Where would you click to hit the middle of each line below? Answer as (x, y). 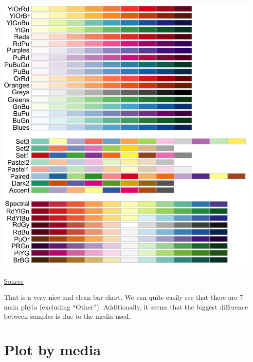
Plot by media (53, 350)
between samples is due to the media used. (67, 316)
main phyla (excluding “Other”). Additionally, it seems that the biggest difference (126, 306)
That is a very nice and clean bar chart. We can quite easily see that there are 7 (124, 297)
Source (14, 281)
